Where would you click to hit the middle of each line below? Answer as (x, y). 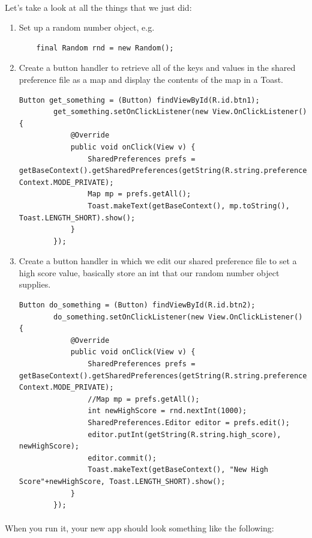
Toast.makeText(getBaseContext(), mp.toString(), (189, 206)
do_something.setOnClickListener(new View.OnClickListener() (178, 317)
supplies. (35, 284)
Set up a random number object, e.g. (87, 27)
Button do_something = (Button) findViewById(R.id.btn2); (137, 305)
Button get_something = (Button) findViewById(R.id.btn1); (139, 100)
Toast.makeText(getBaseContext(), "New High (178, 470)
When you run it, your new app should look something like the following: (139, 528)
